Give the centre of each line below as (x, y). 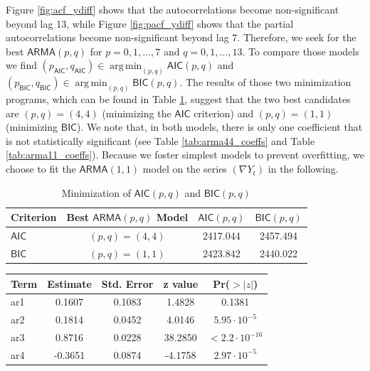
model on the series (185, 169)
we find (21, 65)
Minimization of (96, 192)
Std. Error (127, 283)
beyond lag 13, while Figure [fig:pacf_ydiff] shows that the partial (150, 23)
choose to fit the (41, 169)
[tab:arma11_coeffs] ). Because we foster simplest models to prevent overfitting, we (185, 155)
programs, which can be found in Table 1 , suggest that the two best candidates (178, 99)
